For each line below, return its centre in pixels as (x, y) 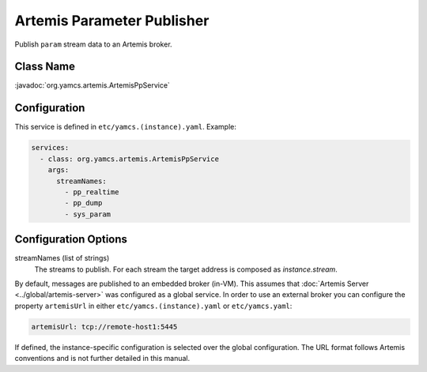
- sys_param (87, 214)
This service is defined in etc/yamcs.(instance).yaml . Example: (126, 127)
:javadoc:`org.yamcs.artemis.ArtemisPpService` (92, 85)
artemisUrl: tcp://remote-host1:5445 (104, 327)
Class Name (45, 67)
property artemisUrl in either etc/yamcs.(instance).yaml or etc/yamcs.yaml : (153, 306)
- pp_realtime (92, 192)
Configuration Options (71, 240)
